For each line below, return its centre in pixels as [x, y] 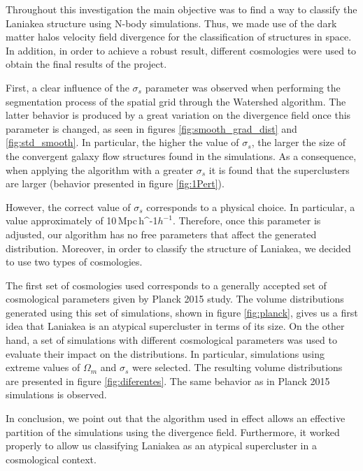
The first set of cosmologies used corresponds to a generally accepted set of [166, 285]
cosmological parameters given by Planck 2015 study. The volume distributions [175, 299]
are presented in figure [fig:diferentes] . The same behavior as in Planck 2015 [168, 381]
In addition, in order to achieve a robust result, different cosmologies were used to [181, 50]
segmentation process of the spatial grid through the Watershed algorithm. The [176, 101]
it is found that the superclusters [279, 169]
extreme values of [43, 367]
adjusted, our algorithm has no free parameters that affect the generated [161, 234]
